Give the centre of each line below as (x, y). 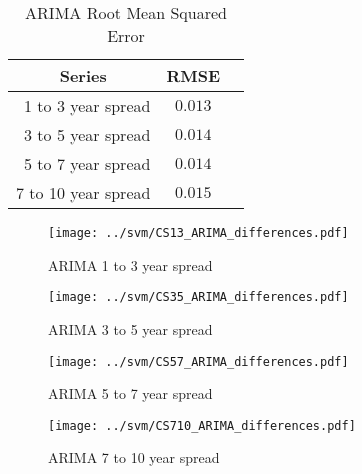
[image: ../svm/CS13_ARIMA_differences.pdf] (198, 233)
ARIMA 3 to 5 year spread (130, 328)
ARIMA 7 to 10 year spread (134, 457)
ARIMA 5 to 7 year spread (130, 393)
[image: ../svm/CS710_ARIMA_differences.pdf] (202, 425)
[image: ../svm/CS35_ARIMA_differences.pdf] (198, 297)
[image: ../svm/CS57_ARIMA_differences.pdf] (198, 361)
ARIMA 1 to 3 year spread (130, 264)
